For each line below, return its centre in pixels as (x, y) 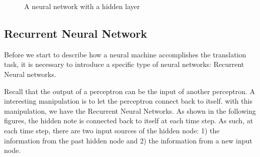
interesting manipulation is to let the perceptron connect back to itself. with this (128, 101)
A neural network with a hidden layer (82, 6)
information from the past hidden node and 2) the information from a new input (128, 140)
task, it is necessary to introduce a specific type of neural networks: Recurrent (124, 64)
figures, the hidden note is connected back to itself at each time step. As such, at (129, 121)
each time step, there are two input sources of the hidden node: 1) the (112, 130)
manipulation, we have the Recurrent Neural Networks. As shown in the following (130, 110)
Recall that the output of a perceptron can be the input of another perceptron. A (129, 91)
